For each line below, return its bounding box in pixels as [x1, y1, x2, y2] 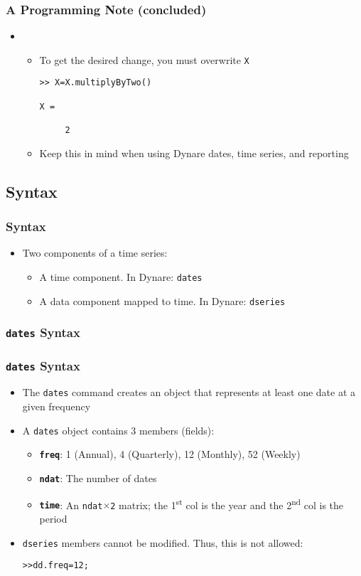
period [39, 511, 68, 526]
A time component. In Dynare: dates [39, 269, 203, 284]
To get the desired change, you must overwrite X [39, 52, 249, 67]
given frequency [22, 399, 91, 414]
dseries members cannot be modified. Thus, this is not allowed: [22, 535, 303, 550]
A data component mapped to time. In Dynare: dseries [39, 293, 286, 308]
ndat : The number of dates [39, 471, 157, 485]
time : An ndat [39, 497, 103, 512]
